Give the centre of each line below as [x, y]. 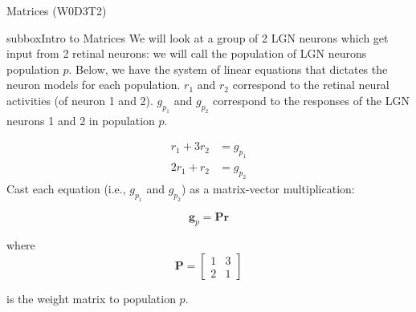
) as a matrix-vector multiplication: [268, 188]
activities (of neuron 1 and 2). [80, 100]
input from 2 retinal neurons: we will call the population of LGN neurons [187, 53]
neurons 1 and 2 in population [81, 120]
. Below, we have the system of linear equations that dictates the [228, 69]
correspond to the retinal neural [311, 85]
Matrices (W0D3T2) [57, 10]
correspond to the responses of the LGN [311, 100]
